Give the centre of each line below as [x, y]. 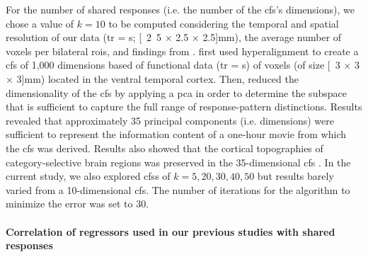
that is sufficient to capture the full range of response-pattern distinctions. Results [184, 107]
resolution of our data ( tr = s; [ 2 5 [84, 37]
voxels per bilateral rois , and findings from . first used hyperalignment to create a [182, 51]
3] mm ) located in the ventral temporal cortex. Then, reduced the [157, 78]
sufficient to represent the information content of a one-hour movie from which [176, 134]
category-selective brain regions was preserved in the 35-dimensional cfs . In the [178, 162]
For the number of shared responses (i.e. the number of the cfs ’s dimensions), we [180, 9]
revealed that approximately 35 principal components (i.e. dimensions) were [170, 120]
